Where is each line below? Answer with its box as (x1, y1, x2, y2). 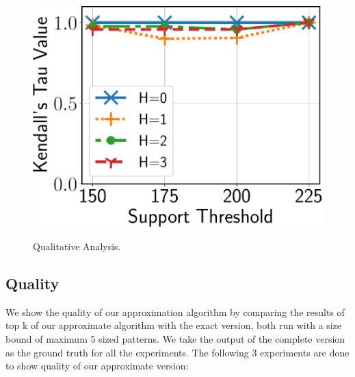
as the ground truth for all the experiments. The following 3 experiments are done (5, 345, 350, 359)
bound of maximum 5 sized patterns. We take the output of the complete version (5, 332, 345, 346)
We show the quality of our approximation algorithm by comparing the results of (5, 304, 345, 319)
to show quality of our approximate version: (5, 358, 189, 373)
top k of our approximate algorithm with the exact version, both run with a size (5, 318, 342, 332)
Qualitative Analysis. (33, 239, 121, 254)
